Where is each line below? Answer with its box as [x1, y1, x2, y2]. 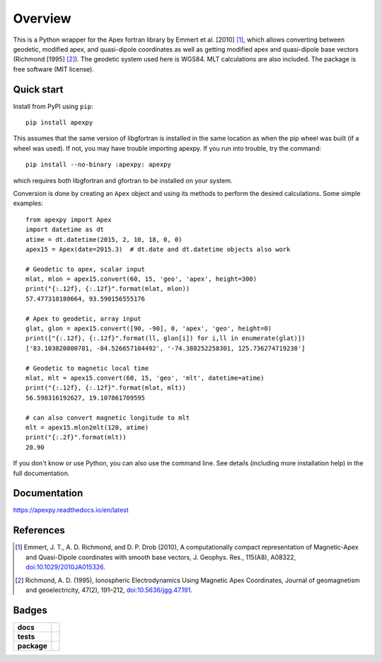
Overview [13, 11, 71, 26]
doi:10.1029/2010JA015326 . [25, 563, 106, 571]
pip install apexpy [25, 119, 93, 127]
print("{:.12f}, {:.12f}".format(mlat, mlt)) [25, 384, 187, 392]
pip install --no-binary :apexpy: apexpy [25, 161, 171, 169]
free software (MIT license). [13, 64, 95, 74]
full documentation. [13, 469, 70, 477]
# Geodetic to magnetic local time [25, 364, 149, 372]
